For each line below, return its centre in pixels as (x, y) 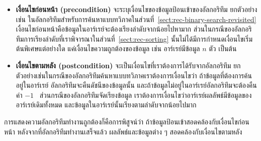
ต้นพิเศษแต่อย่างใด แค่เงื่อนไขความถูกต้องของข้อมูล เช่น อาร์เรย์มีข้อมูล (108, 48)
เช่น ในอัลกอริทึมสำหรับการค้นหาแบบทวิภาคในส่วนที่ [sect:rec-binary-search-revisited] (136, 19)
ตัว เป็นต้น (223, 48)
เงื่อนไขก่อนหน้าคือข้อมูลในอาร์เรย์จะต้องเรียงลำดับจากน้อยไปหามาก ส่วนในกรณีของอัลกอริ (134, 29)
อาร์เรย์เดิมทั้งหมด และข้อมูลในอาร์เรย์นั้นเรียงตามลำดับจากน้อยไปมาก (106, 105)
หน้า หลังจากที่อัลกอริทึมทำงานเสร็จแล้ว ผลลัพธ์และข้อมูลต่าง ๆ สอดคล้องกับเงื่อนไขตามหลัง (123, 131)
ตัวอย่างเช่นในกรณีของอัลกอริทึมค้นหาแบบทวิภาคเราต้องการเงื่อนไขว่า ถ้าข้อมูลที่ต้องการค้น (134, 75)
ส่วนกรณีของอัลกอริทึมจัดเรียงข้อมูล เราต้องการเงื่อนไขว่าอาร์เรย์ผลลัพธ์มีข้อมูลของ (146, 95)
